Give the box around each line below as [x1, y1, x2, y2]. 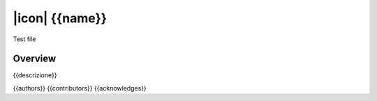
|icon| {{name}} [13, 10, 108, 26]
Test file [13, 35, 36, 43]
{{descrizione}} [13, 71, 57, 79]
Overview [13, 53, 57, 65]
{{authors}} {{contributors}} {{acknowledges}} [13, 84, 147, 92]
